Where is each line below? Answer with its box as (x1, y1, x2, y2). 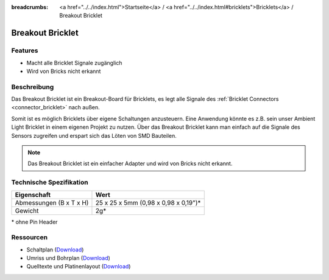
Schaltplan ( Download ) (26, 246, 84, 253)
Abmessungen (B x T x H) (15, 198, 89, 207)
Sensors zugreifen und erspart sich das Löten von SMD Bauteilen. (11, 132, 177, 139)
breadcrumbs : (11, 4, 49, 10)
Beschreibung (11, 83, 54, 91)
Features (11, 46, 38, 55)
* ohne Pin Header (11, 218, 58, 225)
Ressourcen (11, 233, 48, 242)
